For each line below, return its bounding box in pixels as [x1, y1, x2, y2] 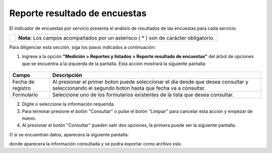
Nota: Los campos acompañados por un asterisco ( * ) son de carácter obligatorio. [18, 34, 215, 41]
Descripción [52, 72, 83, 79]
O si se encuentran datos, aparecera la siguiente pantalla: [9, 131, 129, 137]
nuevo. [22, 115, 36, 121]
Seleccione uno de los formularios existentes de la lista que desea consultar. [52, 91, 234, 98]
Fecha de [12, 78, 35, 85]
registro [12, 85, 31, 92]
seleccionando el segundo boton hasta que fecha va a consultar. [52, 85, 206, 92]
